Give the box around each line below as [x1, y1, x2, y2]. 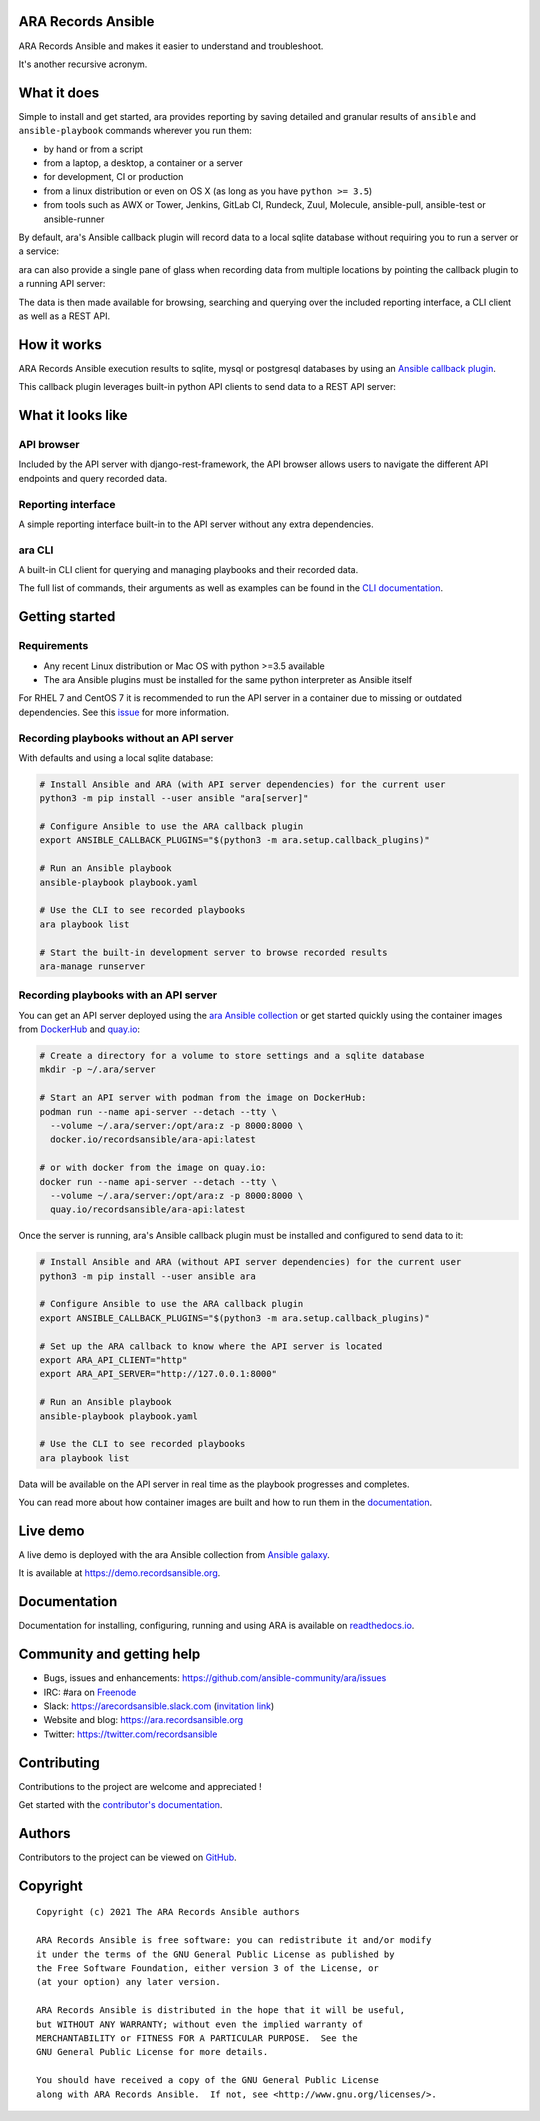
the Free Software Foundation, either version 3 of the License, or [36, 1963, 379, 1974]
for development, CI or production [43, 171, 184, 183]
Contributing [18, 1754, 100, 1771]
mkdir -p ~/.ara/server [39, 1064, 157, 1075]
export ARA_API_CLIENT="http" [39, 1355, 188, 1366]
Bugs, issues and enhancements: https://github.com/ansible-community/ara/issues [43, 1672, 387, 1684]
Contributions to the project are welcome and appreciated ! [18, 1780, 262, 1792]
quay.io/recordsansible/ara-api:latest [50, 1204, 246, 1215]
